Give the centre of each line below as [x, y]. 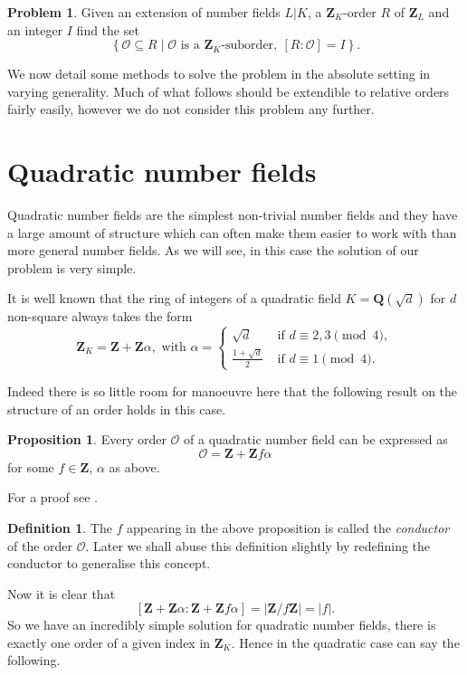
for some [31, 466]
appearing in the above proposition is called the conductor [288, 527]
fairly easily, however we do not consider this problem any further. [191, 109]
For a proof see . [52, 497]
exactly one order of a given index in [109, 642]
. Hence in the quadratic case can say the [345, 642]
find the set [108, 29]
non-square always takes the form [100, 316]
